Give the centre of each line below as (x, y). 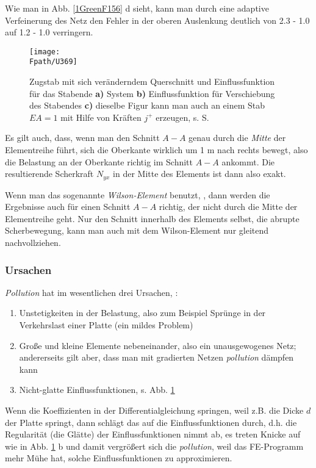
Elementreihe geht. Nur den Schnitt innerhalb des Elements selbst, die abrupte (152, 218)
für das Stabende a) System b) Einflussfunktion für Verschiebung (152, 93)
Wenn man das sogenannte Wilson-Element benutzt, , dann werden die (138, 194)
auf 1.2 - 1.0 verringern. (49, 32)
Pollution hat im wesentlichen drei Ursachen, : (92, 292)
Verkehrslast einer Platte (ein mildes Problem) (106, 325)
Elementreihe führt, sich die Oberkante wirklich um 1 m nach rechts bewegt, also (156, 150)
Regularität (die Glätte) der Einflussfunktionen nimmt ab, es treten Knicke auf (153, 434)
